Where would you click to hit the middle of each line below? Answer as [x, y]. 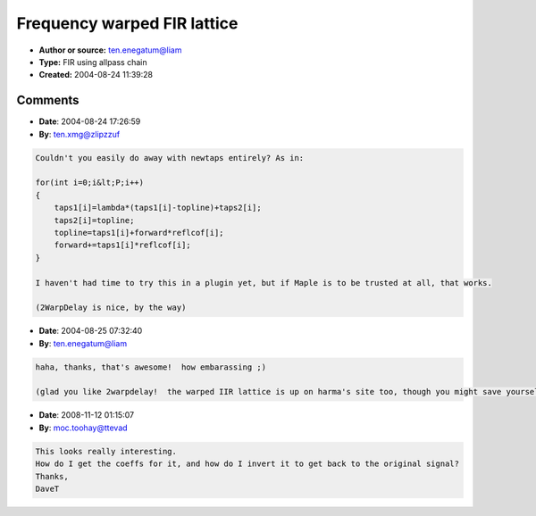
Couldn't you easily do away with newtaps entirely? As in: [170, 158]
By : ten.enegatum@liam [83, 343]
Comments [48, 100]
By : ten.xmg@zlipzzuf [80, 134]
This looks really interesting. [106, 451]
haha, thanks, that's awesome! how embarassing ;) [151, 367]
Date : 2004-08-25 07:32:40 [91, 331]
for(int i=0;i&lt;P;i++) [90, 183]
